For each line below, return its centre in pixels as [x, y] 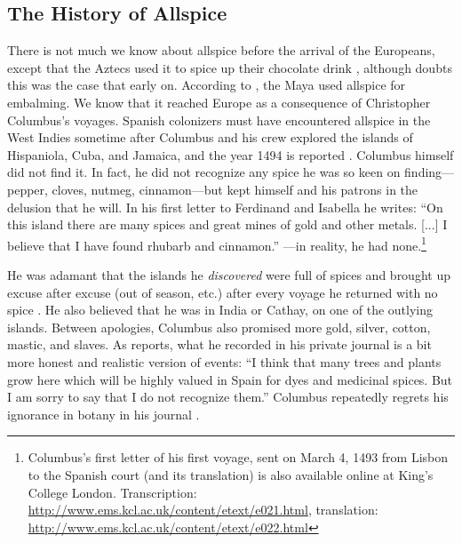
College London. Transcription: [112, 492]
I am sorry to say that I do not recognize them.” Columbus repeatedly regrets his [228, 397]
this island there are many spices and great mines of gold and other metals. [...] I [227, 224]
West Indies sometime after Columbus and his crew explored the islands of [210, 137]
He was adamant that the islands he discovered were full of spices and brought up [229, 274]
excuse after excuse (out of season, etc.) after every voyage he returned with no [223, 292]
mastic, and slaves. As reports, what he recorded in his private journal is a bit [219, 344]
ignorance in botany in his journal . [104, 414]
